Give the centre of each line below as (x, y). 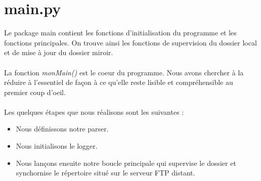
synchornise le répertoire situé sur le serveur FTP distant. (105, 173)
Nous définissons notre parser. (62, 129)
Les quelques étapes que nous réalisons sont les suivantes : (94, 111)
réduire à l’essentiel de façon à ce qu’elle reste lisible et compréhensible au (119, 82)
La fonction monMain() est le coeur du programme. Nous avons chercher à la (124, 72)
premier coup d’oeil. (35, 92)
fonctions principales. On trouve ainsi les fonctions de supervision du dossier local (130, 42)
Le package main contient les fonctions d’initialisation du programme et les (120, 33)
